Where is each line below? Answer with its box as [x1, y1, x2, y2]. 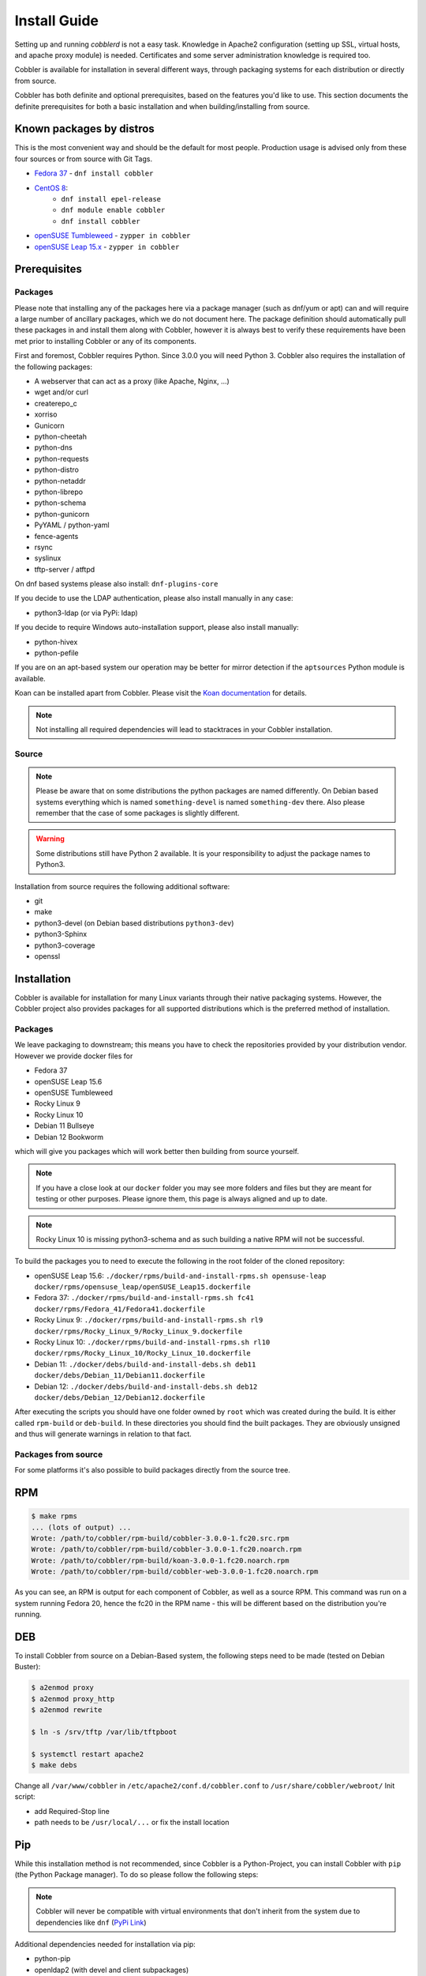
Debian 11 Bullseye [34, 1121, 95, 1130]
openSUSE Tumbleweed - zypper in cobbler [34, 231, 191, 240]
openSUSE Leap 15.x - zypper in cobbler [34, 242, 180, 251]
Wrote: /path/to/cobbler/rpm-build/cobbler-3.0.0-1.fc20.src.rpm [31, 1534, 290, 1543]
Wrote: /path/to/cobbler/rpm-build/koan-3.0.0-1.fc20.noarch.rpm [31, 1556, 290, 1565]
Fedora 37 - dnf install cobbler [34, 168, 154, 178]
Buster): [14, 1662, 41, 1672]
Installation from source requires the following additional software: [14, 881, 230, 891]
